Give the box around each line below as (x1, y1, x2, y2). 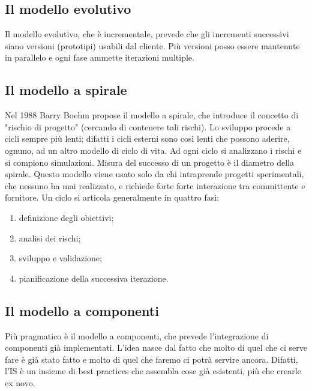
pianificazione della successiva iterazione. (19, 271, 169, 284)
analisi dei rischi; (19, 231, 81, 244)
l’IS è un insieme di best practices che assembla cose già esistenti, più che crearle (5, 365, 301, 377)
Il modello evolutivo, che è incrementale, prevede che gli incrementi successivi (5, 28, 289, 40)
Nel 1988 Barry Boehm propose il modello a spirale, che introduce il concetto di (5, 109, 299, 121)
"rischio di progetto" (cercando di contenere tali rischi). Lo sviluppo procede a (5, 120, 291, 133)
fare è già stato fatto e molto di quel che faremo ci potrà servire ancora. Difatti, (5, 353, 298, 365)
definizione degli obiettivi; (19, 211, 114, 223)
